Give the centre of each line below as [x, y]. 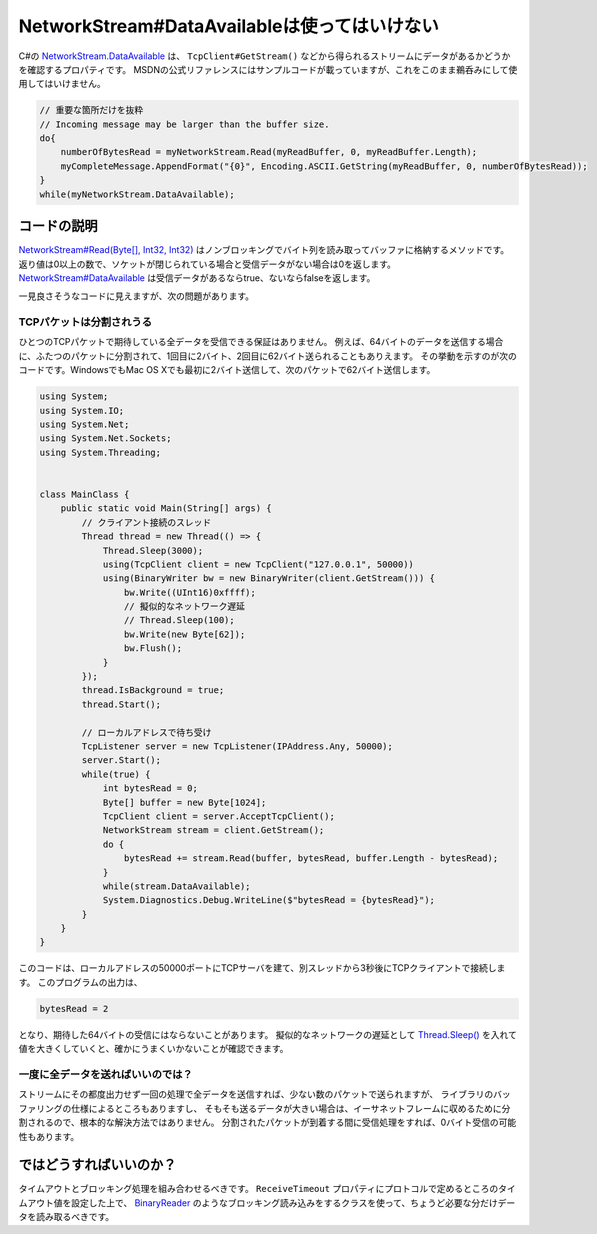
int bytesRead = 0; [150, 788]
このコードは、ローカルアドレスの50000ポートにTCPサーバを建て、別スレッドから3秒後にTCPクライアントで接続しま [262, 968]
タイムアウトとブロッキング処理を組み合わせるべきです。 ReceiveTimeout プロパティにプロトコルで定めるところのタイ [267, 1189]
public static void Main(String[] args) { [166, 508]
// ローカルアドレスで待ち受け [146, 732]
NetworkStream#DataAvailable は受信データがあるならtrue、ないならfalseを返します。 [197, 277]
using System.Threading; [100, 452]
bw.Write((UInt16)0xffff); [190, 592]
